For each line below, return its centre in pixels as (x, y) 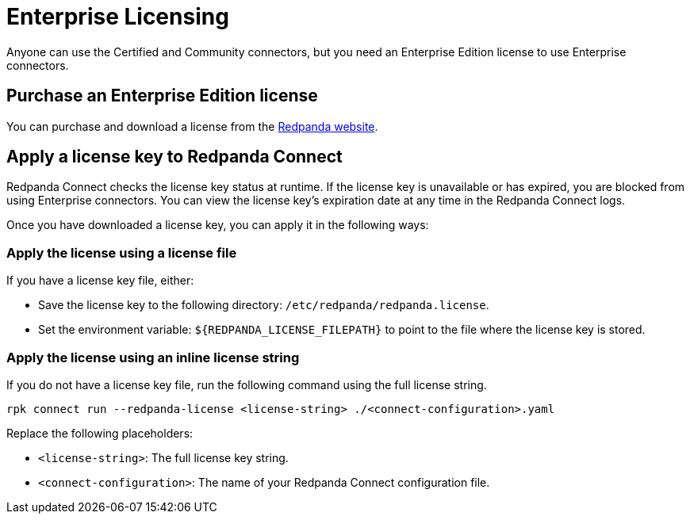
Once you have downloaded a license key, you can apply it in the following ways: (218, 225)
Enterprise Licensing (118, 17)
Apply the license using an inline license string (153, 357)
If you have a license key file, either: (100, 281)
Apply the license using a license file (122, 252)
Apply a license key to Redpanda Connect (174, 157)
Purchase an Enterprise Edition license (162, 96)
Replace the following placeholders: (100, 433)
